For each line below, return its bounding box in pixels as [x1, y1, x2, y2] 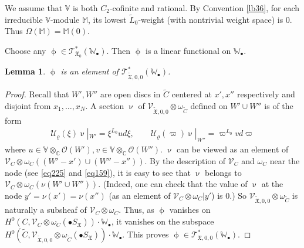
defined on [190, 99, 228, 111]
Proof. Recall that [5, 88, 69, 100]
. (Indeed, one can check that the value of [98, 178, 248, 190]
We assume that [5, 2, 63, 13]
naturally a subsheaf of [5, 203, 87, 216]
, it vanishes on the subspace [111, 215, 214, 227]
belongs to [204, 166, 242, 178]
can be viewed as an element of [177, 143, 289, 155]
